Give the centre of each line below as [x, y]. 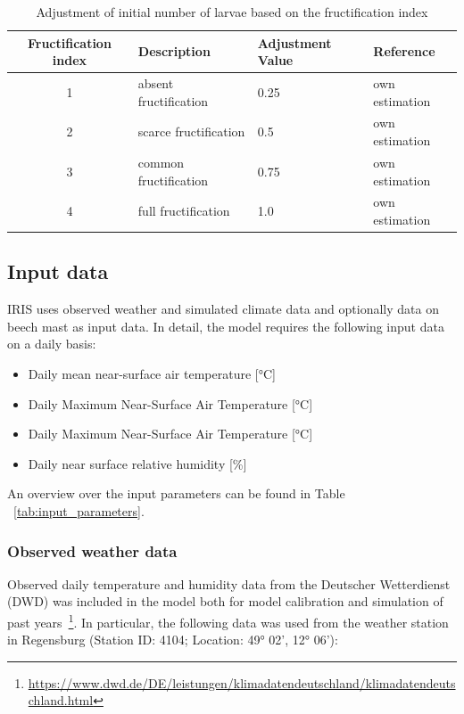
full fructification [184, 211]
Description [174, 51]
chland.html [61, 700]
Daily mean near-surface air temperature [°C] [152, 374]
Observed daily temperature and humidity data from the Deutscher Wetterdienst [229, 583]
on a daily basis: [52, 344]
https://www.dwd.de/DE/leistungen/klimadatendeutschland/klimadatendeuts [242, 682]
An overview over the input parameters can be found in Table [176, 493]
